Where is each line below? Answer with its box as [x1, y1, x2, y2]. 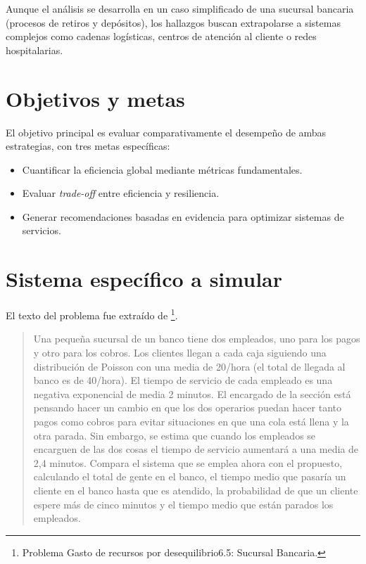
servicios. [22, 223, 61, 238]
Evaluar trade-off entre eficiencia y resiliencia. [22, 186, 220, 200]
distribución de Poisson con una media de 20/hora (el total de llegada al [33, 359, 346, 373]
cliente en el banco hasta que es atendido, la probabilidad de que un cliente [33, 482, 358, 497]
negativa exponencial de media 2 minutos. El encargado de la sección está [33, 386, 351, 401]
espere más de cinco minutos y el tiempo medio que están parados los [33, 496, 334, 511]
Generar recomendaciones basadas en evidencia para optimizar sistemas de [22, 209, 344, 224]
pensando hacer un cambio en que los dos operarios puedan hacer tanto [33, 400, 341, 415]
